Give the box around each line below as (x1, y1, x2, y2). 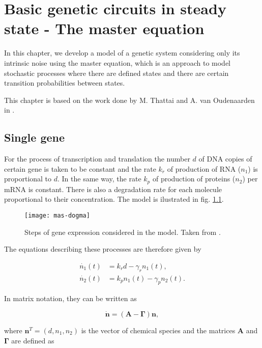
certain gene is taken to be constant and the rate (4, 163, 156, 174)
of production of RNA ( (167, 163, 241, 174)
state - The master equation (4, 18, 205, 39)
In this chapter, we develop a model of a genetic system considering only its (4, 47, 240, 58)
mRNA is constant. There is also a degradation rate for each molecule (4, 183, 222, 194)
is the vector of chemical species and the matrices (81, 325, 236, 335)
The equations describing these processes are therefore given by (4, 244, 201, 254)
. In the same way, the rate (57, 173, 141, 184)
